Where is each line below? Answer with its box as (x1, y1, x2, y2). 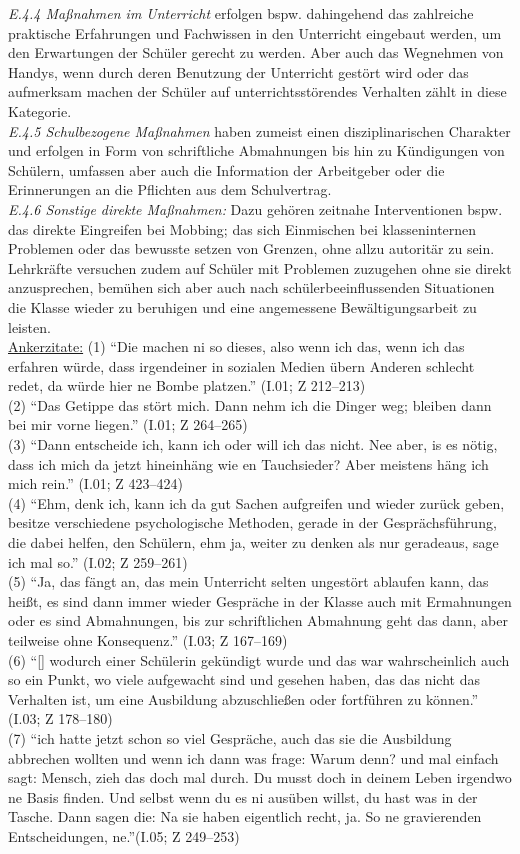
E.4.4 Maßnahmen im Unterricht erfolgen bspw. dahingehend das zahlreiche (8, 3, 474, 23)
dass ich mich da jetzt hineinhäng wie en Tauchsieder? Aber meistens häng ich (8, 453, 489, 474)
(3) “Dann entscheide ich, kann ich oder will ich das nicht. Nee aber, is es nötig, (8, 434, 498, 455)
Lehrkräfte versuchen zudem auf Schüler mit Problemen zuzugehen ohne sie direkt (8, 257, 512, 278)
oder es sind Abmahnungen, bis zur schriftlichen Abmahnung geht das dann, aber (8, 610, 508, 631)
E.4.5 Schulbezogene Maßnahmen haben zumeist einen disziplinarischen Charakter (8, 120, 511, 141)
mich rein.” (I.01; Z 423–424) (8, 473, 184, 494)
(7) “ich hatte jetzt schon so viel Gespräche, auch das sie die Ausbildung (8, 727, 452, 748)
